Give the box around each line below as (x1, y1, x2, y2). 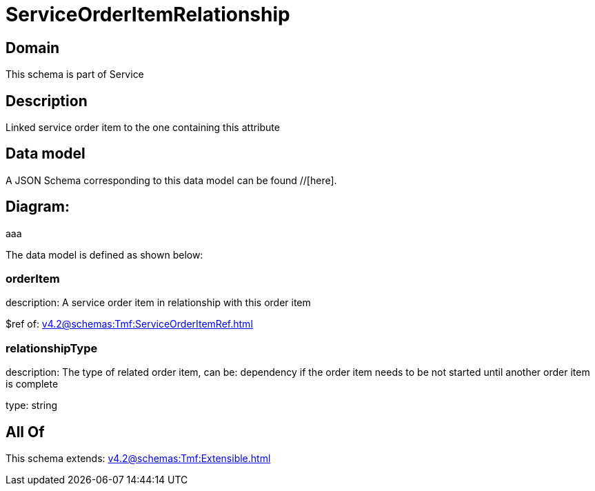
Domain (6, 39, 60, 57)
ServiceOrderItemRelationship (6, 3, 290, 26)
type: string (6, 399, 58, 412)
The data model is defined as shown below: (6, 248, 203, 261)
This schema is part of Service (6, 68, 144, 81)
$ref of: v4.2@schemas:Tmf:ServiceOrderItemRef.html (6, 318, 253, 330)
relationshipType (6, 341, 98, 355)
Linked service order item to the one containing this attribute (6, 121, 280, 134)
